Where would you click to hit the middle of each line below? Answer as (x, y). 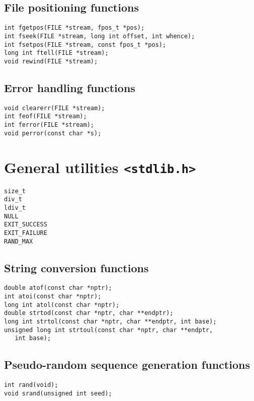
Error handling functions (70, 87)
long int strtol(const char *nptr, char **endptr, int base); (110, 321)
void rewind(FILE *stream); (51, 61)
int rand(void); (31, 385)
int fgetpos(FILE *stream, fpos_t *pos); (74, 28)
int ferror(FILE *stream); (49, 125)
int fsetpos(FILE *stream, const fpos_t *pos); (85, 45)
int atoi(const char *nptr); (53, 297)
